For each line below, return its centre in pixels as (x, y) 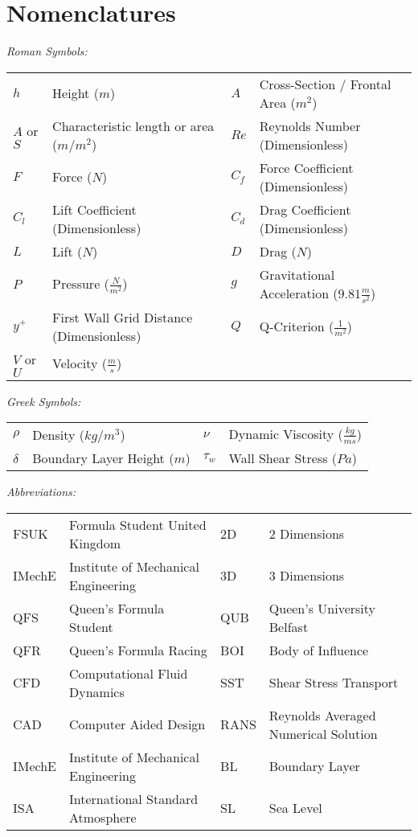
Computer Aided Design (137, 724)
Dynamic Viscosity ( (286, 434)
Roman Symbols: (47, 51)
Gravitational (297, 274)
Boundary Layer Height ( (103, 458)
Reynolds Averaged (322, 715)
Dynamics (97, 691)
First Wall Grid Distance (123, 317)
